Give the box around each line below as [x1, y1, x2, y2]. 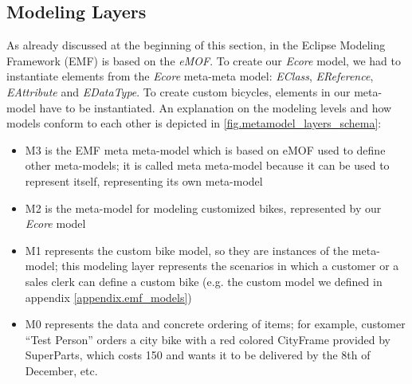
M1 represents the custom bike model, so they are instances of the [25, 241, 349, 258]
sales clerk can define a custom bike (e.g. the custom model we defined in [25, 272, 383, 289]
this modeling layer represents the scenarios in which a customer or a [61, 257, 399, 274]
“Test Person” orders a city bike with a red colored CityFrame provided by [25, 331, 391, 347]
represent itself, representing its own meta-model [25, 172, 263, 189]
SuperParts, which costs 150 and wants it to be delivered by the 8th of [25, 347, 371, 363]
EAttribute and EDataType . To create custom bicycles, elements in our [6, 83, 351, 100]
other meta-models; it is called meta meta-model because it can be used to [25, 157, 390, 174]
